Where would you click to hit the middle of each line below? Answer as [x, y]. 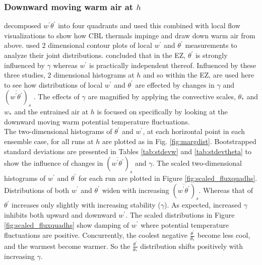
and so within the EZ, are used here [199, 75]
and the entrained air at [51, 112]
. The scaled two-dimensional [197, 163]
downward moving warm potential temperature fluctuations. [97, 121]
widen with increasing [136, 190]
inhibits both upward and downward [60, 214]
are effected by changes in [175, 84]
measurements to [211, 45]
